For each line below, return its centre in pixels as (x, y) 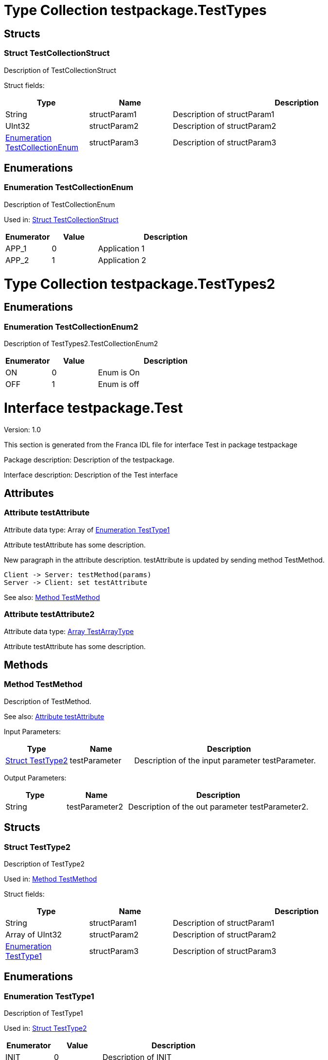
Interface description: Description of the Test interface (91, 475)
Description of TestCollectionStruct (60, 70)
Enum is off (119, 384)
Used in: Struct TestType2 (45, 1028)
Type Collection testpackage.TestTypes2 (140, 284)
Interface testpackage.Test (94, 408)
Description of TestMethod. (48, 701)
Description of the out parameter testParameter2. (218, 806)
